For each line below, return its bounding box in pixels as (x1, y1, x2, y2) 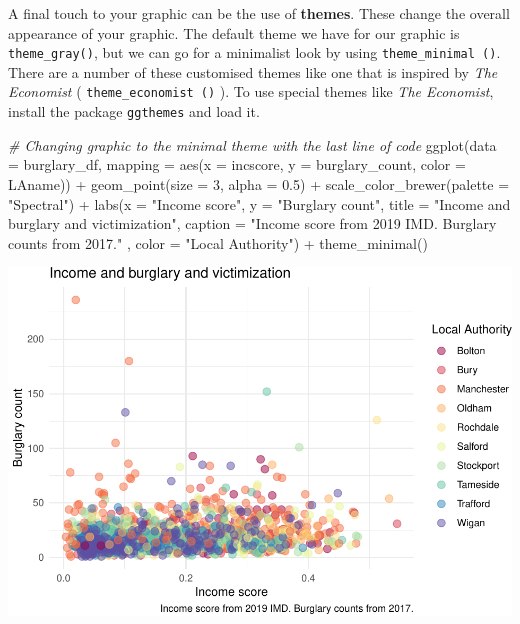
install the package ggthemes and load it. (8, 101, 260, 122)
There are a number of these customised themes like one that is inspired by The (8, 61, 498, 82)
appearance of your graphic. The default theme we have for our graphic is (8, 22, 460, 43)
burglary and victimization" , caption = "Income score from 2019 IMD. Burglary (8, 213, 497, 234)
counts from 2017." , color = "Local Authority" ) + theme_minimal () (8, 232, 428, 253)
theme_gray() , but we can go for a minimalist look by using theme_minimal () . (8, 42, 501, 63)
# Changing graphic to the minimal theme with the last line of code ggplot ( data (8, 134, 497, 155)
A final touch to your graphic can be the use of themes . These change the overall (8, 3, 510, 23)
